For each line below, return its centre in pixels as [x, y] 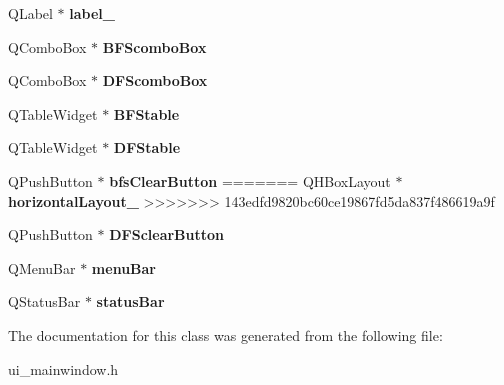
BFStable [146, 113]
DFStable [147, 147]
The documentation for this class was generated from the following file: [225, 334]
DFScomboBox [155, 80]
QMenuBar [42, 267]
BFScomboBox [154, 46]
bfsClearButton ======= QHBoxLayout [250, 180]
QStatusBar [44, 301]
